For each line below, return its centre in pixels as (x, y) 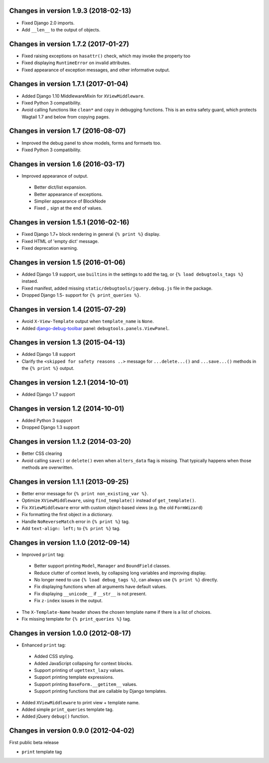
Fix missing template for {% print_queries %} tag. (76, 619)
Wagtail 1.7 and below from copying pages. (66, 116)
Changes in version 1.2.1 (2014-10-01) (69, 382)
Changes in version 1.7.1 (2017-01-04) (69, 84)
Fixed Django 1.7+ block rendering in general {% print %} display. (91, 234)
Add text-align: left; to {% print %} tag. (71, 528)
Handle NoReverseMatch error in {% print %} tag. (76, 521)
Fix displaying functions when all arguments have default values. (100, 587)
